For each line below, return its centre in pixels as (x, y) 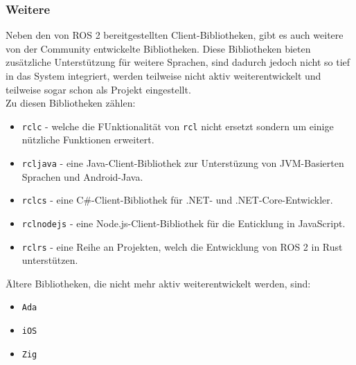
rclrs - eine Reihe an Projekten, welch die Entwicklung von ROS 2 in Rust (182, 246)
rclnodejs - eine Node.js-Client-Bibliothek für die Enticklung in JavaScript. (184, 223)
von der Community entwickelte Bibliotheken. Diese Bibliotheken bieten (158, 48)
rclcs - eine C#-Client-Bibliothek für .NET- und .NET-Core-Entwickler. (177, 200)
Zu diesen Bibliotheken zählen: (71, 103)
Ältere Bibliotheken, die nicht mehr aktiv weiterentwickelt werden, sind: (158, 283)
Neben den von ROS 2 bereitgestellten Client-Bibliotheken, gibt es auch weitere (175, 35)
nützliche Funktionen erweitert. (88, 140)
